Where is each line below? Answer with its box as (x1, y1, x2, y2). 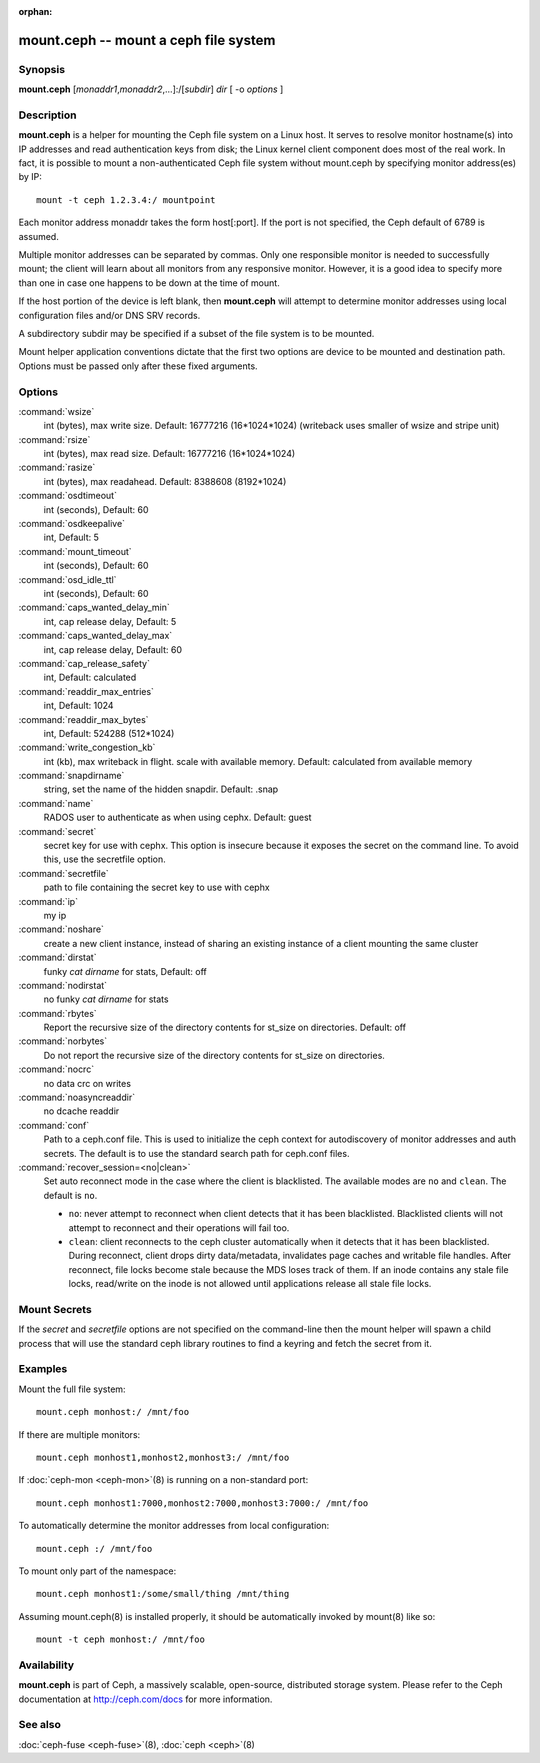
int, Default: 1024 (43, 700, 114, 712)
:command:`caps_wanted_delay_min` (18, 601, 170, 614)
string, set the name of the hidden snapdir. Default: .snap (43, 783, 279, 795)
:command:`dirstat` (18, 951, 97, 964)
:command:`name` (18, 797, 94, 809)
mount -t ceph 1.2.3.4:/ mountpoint (36, 194, 216, 205)
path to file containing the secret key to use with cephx (43, 881, 270, 894)
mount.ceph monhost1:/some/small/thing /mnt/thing (36, 1588, 290, 1600)
